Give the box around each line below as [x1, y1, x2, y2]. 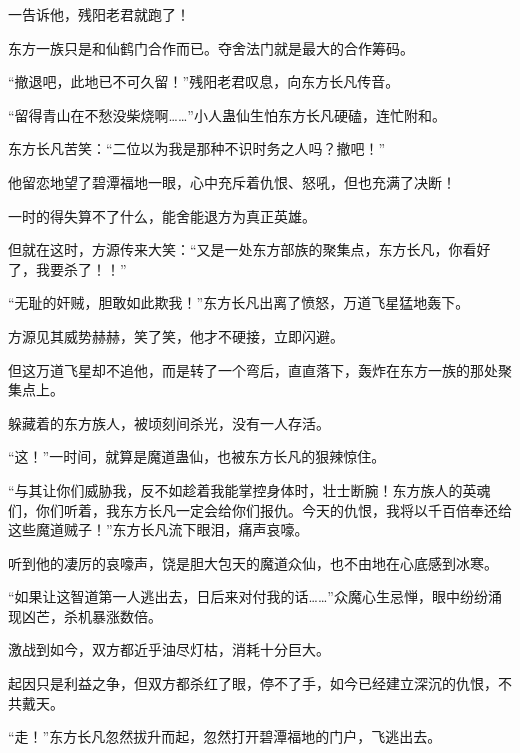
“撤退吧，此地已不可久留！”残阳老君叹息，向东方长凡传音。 [8, 71, 400, 92]
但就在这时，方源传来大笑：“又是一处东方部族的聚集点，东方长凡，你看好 [8, 239, 491, 260]
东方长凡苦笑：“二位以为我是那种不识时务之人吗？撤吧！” [8, 138, 386, 159]
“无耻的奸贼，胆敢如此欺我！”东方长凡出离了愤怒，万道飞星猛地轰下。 [8, 292, 470, 313]
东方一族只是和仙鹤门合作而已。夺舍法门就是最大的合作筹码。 [8, 37, 414, 58]
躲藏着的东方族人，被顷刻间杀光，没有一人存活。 [8, 412, 330, 433]
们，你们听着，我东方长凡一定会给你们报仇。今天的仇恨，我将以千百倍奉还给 [8, 499, 512, 520]
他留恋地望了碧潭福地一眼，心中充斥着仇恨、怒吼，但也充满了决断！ [8, 171, 456, 192]
